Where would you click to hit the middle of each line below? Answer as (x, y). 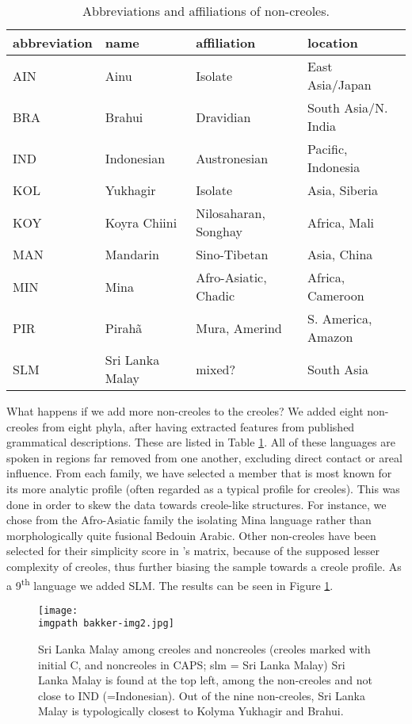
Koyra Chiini (141, 222)
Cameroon (336, 295)
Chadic (216, 295)
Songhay (219, 231)
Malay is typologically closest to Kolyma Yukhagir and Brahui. (191, 711)
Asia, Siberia (343, 190)
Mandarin (132, 254)
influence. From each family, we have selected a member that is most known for (199, 473)
